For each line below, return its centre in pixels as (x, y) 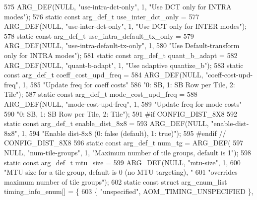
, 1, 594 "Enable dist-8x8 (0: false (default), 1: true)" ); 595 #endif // (122, 133)
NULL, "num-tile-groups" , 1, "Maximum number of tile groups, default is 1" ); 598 (128, 152)
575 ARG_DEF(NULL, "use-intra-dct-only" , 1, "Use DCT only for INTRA (118, 6)
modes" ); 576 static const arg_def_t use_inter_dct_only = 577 (102, 16)
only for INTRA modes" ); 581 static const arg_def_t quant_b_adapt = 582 (121, 55)
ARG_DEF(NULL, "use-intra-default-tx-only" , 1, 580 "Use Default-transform (122, 45)
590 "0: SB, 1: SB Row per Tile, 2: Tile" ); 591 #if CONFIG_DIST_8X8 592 (121, 113)
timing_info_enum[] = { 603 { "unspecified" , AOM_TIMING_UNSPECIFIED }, (129, 191)
